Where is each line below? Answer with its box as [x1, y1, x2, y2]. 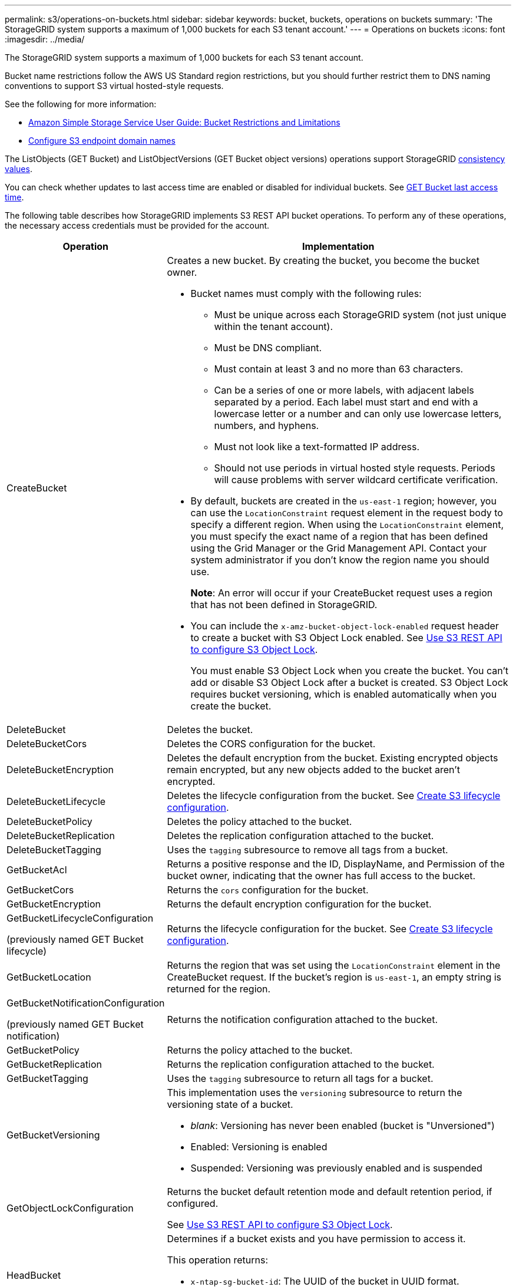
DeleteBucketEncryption [6, 764, 114, 775]
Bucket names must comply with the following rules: [190, 288, 422, 299]
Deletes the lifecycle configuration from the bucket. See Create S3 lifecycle [167, 790, 501, 801]
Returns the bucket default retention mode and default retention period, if [167, 1186, 492, 1197]
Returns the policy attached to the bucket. [167, 1044, 353, 1056]
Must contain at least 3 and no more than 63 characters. [214, 363, 464, 375]
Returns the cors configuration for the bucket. [167, 884, 369, 896]
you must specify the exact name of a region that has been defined [190, 530, 488, 542]
